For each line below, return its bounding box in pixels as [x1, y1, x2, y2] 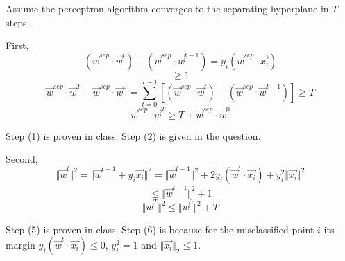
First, [6, 38, 29, 53]
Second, [6, 152, 38, 166]
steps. [6, 15, 30, 29]
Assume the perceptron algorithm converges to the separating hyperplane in [6, 1, 329, 15]
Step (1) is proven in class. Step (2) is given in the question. [6, 128, 261, 143]
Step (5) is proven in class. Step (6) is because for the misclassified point [6, 222, 314, 237]
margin [6, 237, 35, 251]
